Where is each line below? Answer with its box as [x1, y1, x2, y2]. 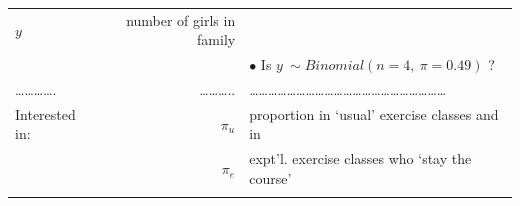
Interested [15, 103, 76, 124]
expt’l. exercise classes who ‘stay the [249, 148, 472, 169]
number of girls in [126, 9, 236, 30]
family [197, 29, 236, 50]
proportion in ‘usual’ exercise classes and [249, 103, 499, 124]
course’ [249, 167, 292, 188]
